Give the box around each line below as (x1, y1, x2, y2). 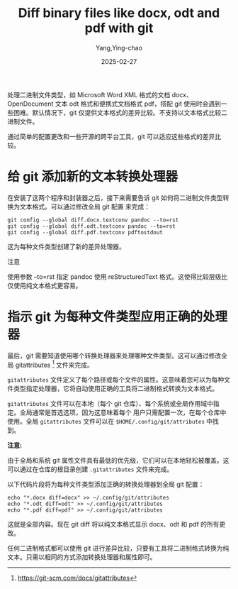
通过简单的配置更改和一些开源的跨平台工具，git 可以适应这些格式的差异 (7, 132, 215, 141)
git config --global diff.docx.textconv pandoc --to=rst (7, 216, 179, 224)
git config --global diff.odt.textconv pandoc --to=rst (7, 222, 176, 230)
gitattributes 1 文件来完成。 (15, 359, 93, 369)
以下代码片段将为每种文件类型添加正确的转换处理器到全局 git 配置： (7, 480, 205, 489)
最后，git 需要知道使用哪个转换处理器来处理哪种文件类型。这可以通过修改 (7, 351, 222, 360)
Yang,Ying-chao (95, 43, 143, 52)
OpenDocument (7, 99, 54, 108)
